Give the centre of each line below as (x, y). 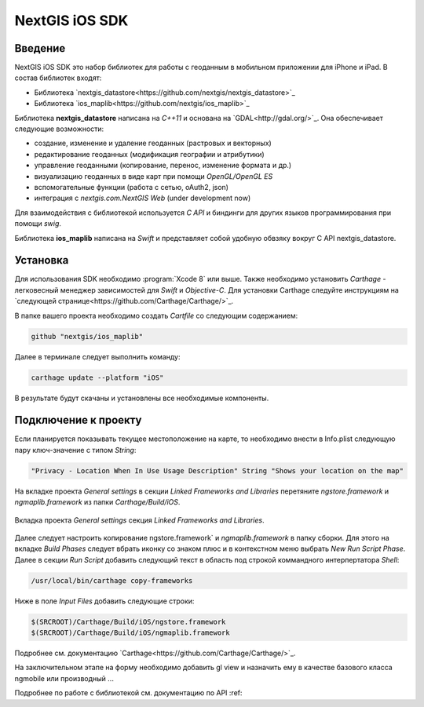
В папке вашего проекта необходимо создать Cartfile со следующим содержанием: (156, 315)
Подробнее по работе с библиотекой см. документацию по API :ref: (128, 693)
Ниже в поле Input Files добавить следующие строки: (104, 601)
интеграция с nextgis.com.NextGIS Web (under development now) (143, 198)
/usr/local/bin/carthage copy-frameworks (112, 580)
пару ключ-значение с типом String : (75, 450)
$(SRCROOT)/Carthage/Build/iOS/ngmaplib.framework (131, 633)
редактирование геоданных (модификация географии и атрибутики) (149, 154)
